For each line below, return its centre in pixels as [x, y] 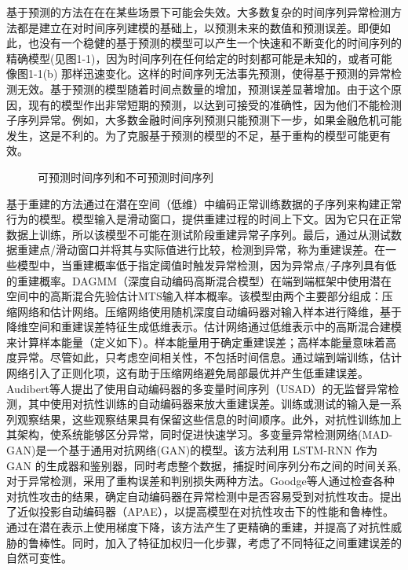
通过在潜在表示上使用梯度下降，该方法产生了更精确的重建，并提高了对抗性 [199, 527]
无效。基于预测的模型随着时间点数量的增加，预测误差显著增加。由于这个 [204, 88]
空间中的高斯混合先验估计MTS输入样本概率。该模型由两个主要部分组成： [194, 296]
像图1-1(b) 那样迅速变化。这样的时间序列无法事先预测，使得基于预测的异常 [199, 74]
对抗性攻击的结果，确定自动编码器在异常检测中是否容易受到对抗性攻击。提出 [204, 496]
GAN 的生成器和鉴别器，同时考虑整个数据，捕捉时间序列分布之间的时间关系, [204, 465]
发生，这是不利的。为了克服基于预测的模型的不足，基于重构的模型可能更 [193, 135]
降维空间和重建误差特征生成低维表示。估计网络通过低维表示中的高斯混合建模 [204, 327]
